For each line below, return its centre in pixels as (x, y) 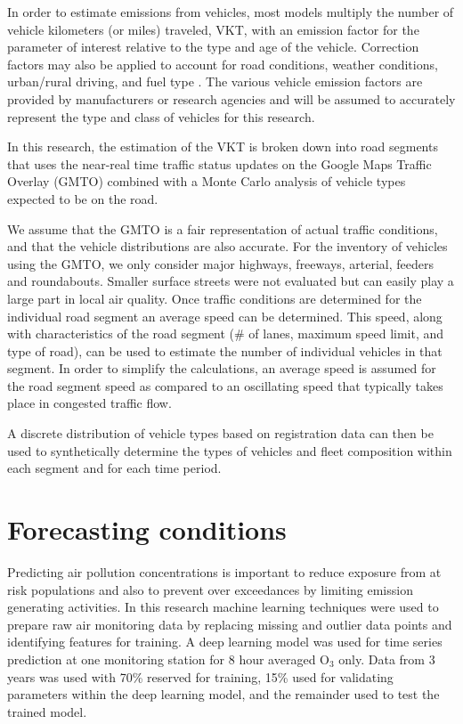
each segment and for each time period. (114, 468)
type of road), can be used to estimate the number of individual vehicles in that (225, 350)
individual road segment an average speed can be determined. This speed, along (225, 316)
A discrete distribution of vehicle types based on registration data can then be (220, 433)
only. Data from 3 (387, 659)
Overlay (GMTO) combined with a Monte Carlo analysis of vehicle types (207, 181)
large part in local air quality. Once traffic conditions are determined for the (215, 298)
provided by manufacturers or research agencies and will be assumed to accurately (231, 98)
